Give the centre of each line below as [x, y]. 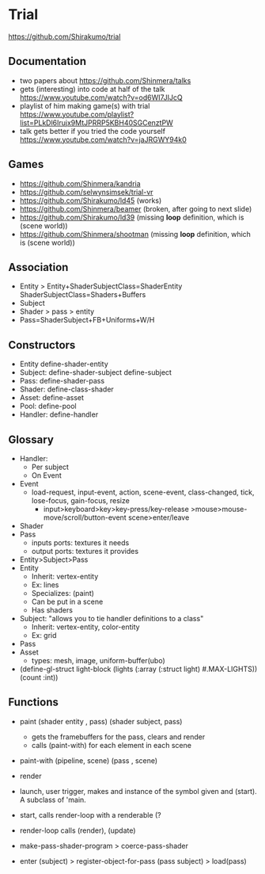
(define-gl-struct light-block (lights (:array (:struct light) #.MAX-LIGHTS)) [138, 669]
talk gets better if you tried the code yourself [93, 131]
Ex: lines [45, 585]
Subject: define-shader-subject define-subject [96, 372]
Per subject [50, 467]
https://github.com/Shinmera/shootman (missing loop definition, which [135, 234]
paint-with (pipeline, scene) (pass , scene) [89, 760]
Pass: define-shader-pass [62, 381]
